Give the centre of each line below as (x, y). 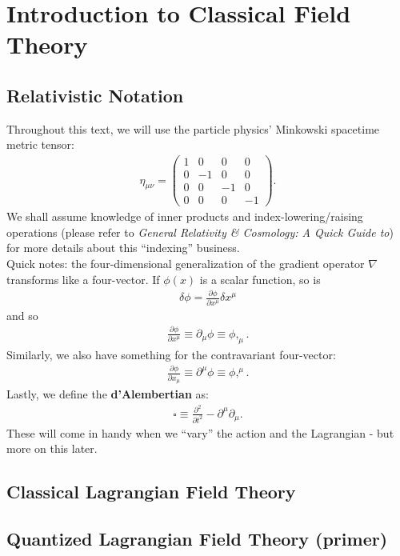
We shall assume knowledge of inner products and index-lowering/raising (185, 216)
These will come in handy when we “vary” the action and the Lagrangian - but (200, 432)
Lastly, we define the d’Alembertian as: (108, 394)
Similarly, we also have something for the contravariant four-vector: (171, 354)
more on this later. (52, 448)
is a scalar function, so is (260, 279)
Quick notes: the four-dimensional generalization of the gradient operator (186, 263)
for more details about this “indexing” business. (123, 248)
